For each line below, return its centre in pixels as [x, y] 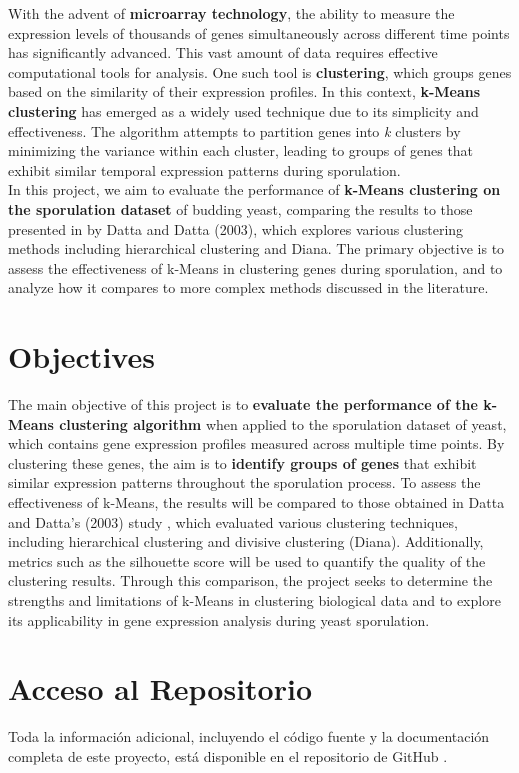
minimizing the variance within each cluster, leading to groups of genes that [241, 150]
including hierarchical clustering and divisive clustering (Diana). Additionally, [246, 541]
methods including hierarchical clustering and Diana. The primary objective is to [256, 248]
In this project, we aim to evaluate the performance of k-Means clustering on [254, 189]
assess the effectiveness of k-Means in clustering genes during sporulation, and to [255, 267]
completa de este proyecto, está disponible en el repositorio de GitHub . [228, 755]
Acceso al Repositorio [160, 688]
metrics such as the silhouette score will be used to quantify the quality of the [247, 560]
